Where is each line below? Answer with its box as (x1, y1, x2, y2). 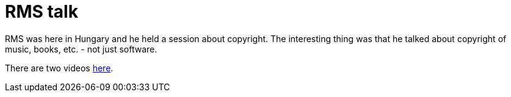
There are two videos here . (5, 62, 114, 73)
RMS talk (5, 1, 78, 22)
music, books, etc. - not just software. (5, 43, 158, 54)
